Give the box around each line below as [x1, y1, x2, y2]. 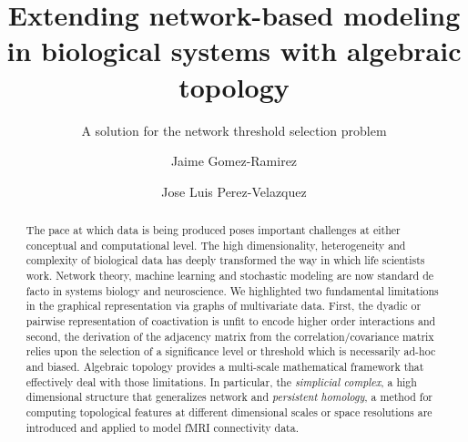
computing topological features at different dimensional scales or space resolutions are [25, 404, 432, 419]
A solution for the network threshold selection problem [81, 120, 387, 139]
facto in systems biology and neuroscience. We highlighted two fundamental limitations [25, 283, 439, 298]
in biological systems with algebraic [6, 32, 462, 69]
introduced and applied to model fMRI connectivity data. [25, 419, 299, 435]
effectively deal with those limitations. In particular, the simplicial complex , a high [25, 374, 417, 389]
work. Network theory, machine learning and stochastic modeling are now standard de [25, 268, 434, 283]
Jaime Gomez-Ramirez [170, 151, 298, 170]
